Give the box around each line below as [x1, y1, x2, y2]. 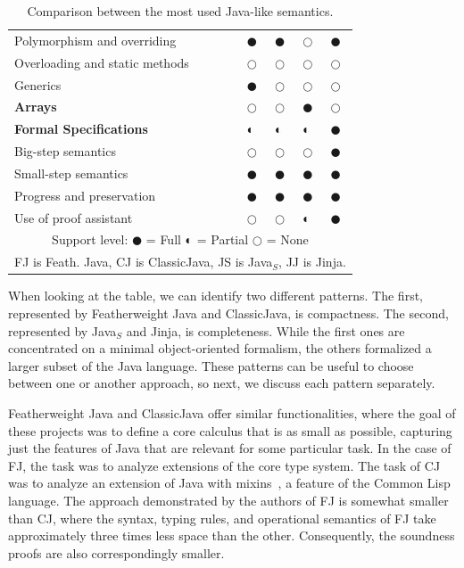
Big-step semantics [14, 142, 116, 161]
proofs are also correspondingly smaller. [8, 543, 225, 562]
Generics [14, 75, 62, 94]
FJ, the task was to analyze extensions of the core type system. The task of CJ [8, 456, 441, 474]
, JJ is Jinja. [278, 252, 346, 271]
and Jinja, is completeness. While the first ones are [126, 321, 405, 340]
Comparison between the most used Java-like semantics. [27, 2, 334, 20]
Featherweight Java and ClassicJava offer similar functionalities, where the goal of [8, 403, 456, 422]
